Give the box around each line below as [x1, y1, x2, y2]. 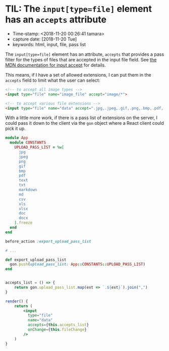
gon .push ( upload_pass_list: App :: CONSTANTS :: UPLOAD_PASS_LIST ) [10, 262, 145, 267]
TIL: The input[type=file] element [5, 3, 152, 15]
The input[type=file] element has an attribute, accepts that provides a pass [5, 51, 164, 57]
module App [5, 135, 28, 141]
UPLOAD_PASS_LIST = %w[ [14, 145, 65, 150]
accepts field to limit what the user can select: [5, 77, 100, 83]
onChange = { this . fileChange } [27, 327, 87, 332]
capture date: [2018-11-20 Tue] [12, 36, 77, 42]
